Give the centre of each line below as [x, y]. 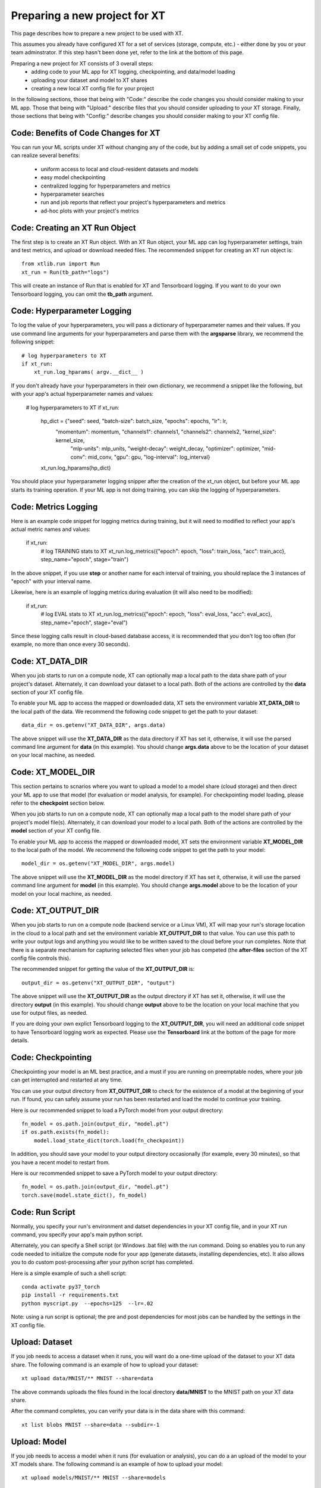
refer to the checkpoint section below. [58, 803]
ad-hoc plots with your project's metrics [90, 211]
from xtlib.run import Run [61, 264]
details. [20, 1040]
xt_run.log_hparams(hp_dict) [76, 468]
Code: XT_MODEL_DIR [53, 772]
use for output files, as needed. [49, 1012]
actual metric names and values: [51, 529]
